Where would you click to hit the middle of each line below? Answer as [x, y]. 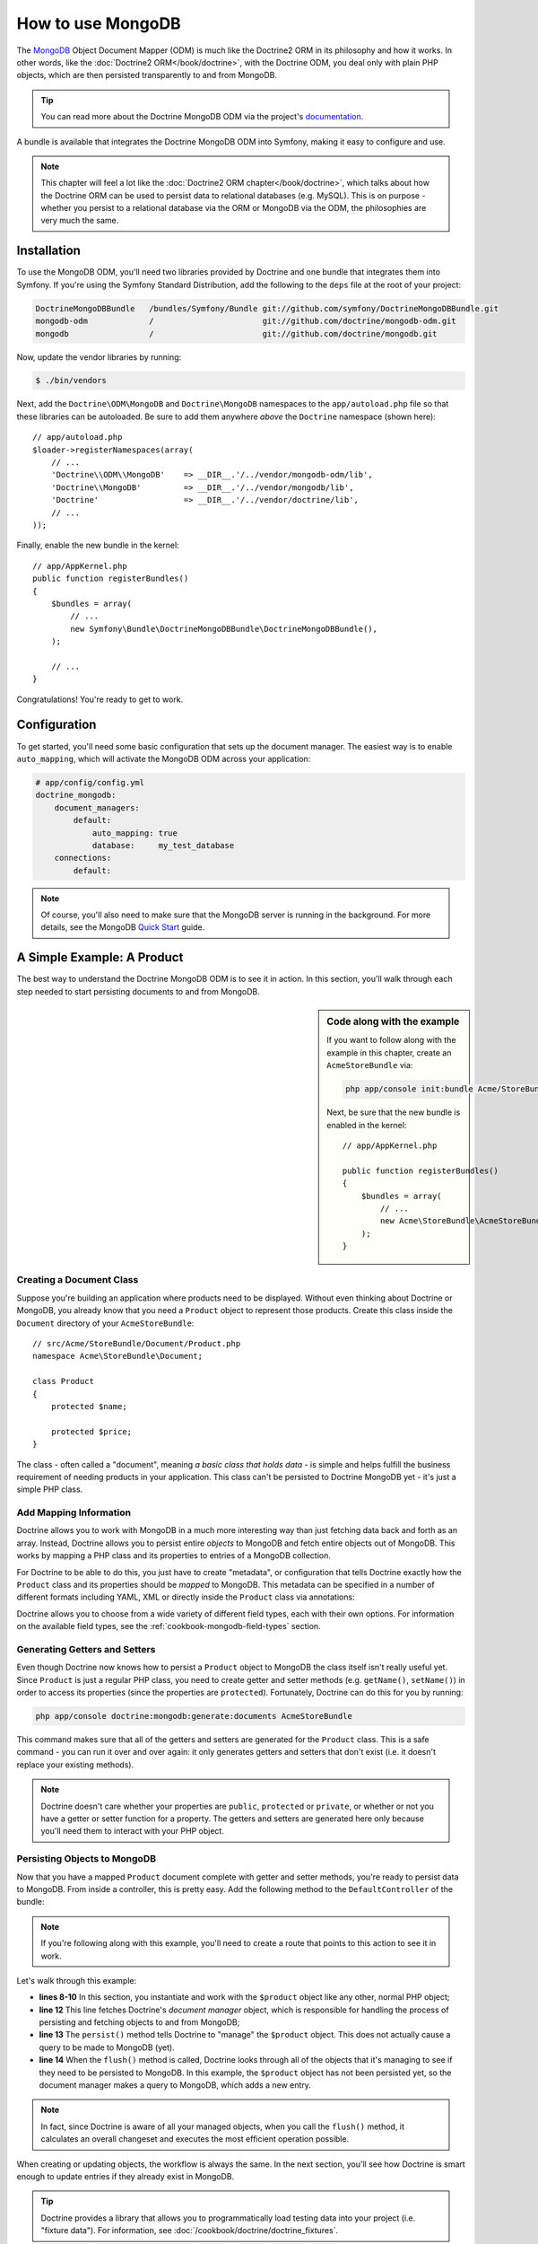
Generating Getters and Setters [86, 1649]
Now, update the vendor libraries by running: [99, 357]
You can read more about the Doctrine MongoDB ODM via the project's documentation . [202, 117]
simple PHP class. [50, 1489]
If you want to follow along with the [391, 1040]
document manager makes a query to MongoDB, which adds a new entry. [175, 2085]
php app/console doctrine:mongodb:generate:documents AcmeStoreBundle [194, 1716]
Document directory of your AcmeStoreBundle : [105, 1323]
